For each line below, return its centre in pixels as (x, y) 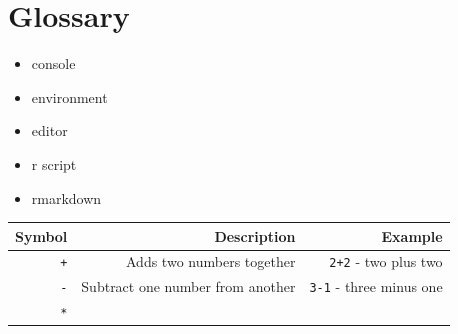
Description (255, 235)
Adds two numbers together (211, 261)
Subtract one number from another (188, 286)
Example (412, 235)
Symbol (41, 235)
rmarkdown (66, 197)
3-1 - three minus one (376, 286)
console (53, 63)
